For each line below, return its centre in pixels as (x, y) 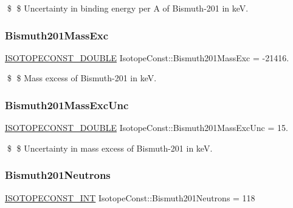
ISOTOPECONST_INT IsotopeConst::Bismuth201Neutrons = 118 (130, 197)
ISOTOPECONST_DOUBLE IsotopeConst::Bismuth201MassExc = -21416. (147, 57)
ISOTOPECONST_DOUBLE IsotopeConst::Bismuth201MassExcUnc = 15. (146, 128)
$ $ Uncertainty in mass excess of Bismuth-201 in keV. (110, 148)
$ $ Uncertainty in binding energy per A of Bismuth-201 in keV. (128, 8)
